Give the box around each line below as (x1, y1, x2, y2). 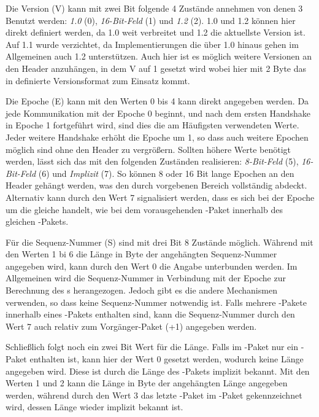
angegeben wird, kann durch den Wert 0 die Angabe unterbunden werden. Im (6, 259, 298, 272)
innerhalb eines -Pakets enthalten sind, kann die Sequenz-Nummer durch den (6, 308, 295, 321)
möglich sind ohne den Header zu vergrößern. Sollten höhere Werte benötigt (6, 142, 291, 155)
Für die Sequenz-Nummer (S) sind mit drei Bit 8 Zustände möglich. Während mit (6, 235, 313, 248)
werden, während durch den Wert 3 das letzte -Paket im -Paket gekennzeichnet (6, 388, 302, 401)
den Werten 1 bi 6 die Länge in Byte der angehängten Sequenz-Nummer (6, 247, 277, 260)
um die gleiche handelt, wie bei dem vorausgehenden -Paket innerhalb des (6, 203, 283, 216)
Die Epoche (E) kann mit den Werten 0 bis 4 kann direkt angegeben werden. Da (6, 95, 309, 107)
